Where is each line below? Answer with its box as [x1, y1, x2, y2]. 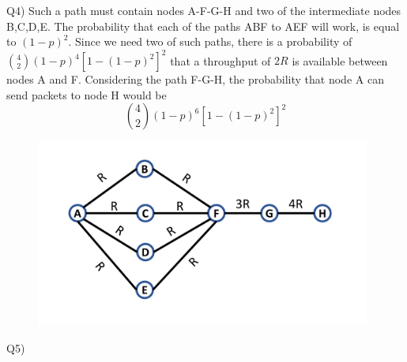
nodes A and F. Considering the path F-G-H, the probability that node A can [6, 71, 384, 88]
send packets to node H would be [6, 86, 167, 103]
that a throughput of [170, 52, 271, 69]
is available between [292, 52, 388, 69]
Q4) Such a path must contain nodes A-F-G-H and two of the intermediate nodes [6, 2, 401, 18]
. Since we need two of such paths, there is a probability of [68, 33, 352, 50]
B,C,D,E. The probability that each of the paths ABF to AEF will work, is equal [6, 17, 400, 34]
